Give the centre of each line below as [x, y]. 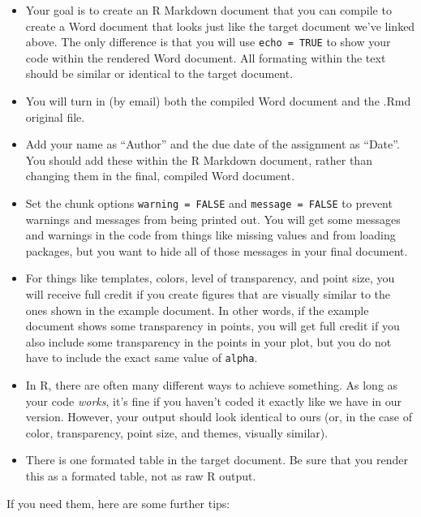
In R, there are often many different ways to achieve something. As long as [212, 385]
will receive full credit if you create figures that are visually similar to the [208, 294]
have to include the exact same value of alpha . [142, 358]
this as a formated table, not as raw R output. [141, 476]
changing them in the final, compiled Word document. [160, 176]
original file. [55, 116]
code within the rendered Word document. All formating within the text [206, 57]
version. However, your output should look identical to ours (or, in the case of [219, 417]
